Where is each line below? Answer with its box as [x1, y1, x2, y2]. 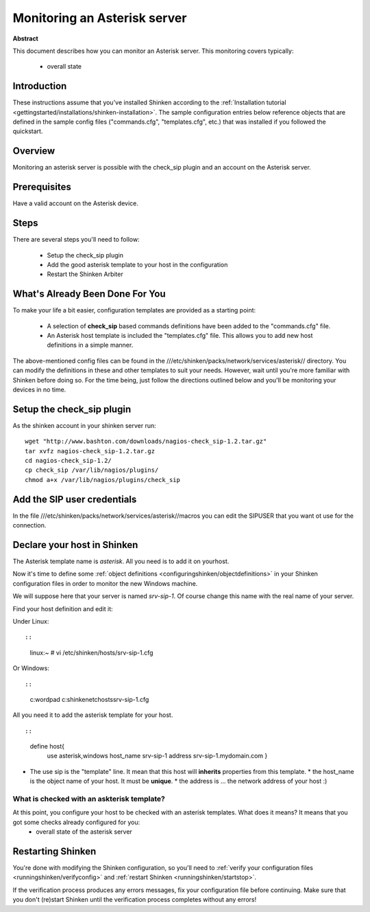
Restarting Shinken [12, 845, 97, 857]
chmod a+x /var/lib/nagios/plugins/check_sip [25, 476, 181, 483]
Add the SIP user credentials [12, 493, 137, 505]
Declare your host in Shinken [12, 539, 138, 551]
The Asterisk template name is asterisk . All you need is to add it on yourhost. [12, 557, 230, 565]
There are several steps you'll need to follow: [12, 236, 140, 244]
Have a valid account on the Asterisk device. [12, 199, 138, 207]
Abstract [12, 34, 39, 43]
